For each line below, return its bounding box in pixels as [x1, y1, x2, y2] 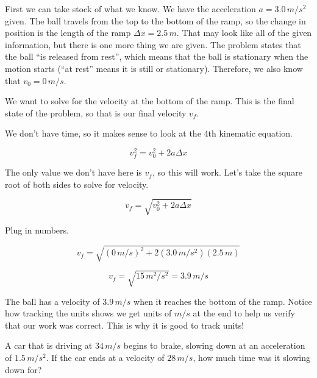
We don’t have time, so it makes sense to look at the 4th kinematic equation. [5, 127, 293, 140]
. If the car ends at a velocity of [46, 351, 165, 363]
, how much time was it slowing [193, 351, 310, 363]
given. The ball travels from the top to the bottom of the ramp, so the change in [5, 14, 306, 27]
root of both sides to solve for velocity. [5, 177, 149, 190]
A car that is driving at [5, 339, 93, 352]
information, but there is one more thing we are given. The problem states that [5, 38, 301, 51]
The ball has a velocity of [5, 294, 100, 307]
